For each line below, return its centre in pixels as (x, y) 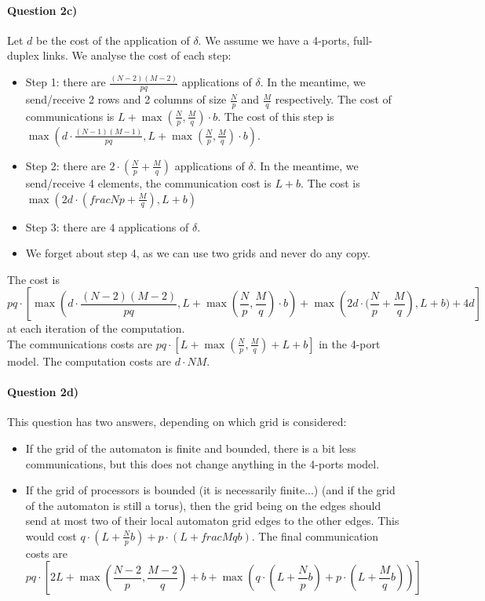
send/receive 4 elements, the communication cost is (148, 182)
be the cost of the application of (113, 40)
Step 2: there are (66, 165)
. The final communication (315, 535)
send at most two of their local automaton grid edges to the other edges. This (212, 521)
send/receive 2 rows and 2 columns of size (126, 99)
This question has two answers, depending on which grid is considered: (177, 422)
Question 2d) (43, 392)
